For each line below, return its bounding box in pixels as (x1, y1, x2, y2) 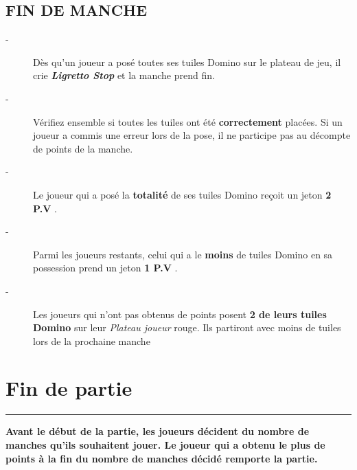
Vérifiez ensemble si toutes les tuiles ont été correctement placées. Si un (33, 114, 343, 128)
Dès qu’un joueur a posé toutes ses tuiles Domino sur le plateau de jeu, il (33, 54, 341, 69)
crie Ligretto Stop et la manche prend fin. (33, 68, 215, 82)
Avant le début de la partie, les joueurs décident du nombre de (5, 424, 310, 438)
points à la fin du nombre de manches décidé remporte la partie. (5, 451, 318, 465)
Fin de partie (5, 374, 133, 402)
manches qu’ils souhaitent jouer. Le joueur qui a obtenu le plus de (5, 438, 325, 452)
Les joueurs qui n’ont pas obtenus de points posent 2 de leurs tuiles (33, 306, 327, 321)
